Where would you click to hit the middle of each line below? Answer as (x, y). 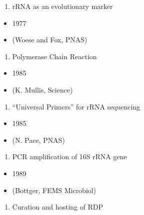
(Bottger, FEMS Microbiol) (54, 190)
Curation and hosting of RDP (58, 207)
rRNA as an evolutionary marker (63, 6)
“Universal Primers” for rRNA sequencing (76, 106)
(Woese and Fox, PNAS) (50, 40)
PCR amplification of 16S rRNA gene (70, 157)
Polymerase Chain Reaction (55, 56)
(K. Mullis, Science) (42, 89)
